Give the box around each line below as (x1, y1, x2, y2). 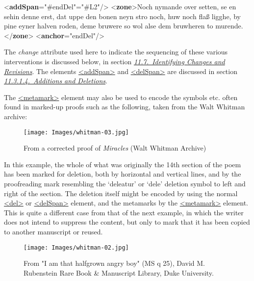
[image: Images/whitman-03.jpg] (24, 128, 129, 136)
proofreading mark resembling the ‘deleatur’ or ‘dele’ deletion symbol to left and (4, 178, 246, 188)
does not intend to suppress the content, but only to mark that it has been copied (4, 217, 250, 227)
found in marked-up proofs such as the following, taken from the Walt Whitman (4, 102, 245, 112)
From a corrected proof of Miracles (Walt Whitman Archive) (24, 143, 206, 153)
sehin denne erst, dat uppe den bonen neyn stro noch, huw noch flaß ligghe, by (4, 11, 241, 21)
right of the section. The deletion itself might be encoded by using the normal (4, 188, 238, 198)
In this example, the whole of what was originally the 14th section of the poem (4, 159, 241, 169)
